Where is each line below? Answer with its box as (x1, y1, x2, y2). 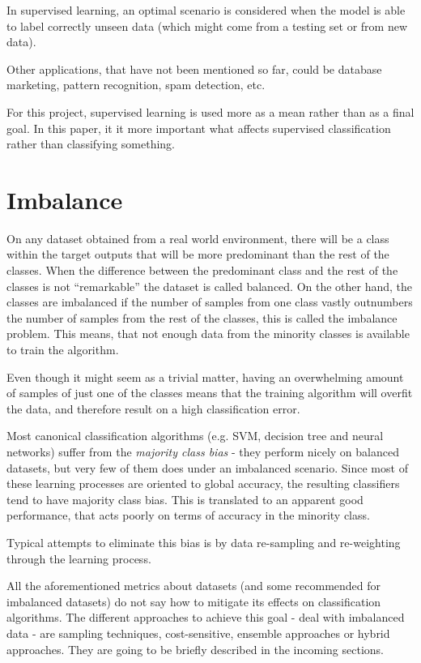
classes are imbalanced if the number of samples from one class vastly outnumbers (6, 293, 413, 310)
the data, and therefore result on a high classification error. (6, 400, 300, 417)
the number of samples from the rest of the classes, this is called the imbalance (6, 309, 398, 326)
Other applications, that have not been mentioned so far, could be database (6, 60, 382, 77)
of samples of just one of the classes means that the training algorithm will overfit (6, 384, 413, 401)
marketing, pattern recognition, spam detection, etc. (6, 76, 266, 93)
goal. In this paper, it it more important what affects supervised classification (6, 119, 391, 136)
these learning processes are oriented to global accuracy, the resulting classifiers (6, 475, 400, 492)
